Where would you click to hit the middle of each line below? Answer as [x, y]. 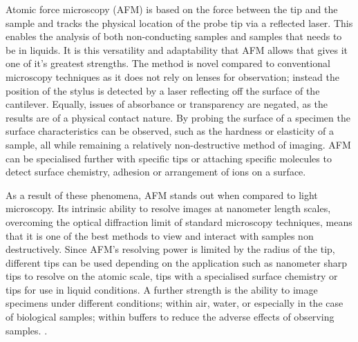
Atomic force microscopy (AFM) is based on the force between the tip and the [172, 9]
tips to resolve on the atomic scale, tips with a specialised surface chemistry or [172, 276]
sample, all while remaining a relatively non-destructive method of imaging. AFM [178, 144]
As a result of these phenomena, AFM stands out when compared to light [162, 194]
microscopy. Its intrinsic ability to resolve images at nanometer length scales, [168, 208]
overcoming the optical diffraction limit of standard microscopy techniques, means [179, 221]
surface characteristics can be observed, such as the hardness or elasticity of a [170, 131]
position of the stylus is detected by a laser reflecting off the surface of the [163, 90]
